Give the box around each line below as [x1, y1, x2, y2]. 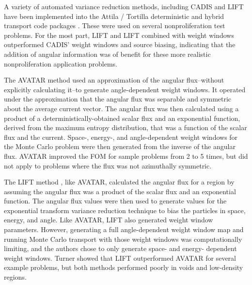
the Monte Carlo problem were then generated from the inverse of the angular [4, 141, 236, 151]
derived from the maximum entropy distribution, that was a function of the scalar [4, 122, 247, 133]
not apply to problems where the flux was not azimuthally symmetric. [4, 160, 212, 170]
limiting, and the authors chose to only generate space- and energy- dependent [4, 243, 237, 253]
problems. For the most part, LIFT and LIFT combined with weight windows [4, 30, 234, 40]
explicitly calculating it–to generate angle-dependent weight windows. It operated [4, 84, 246, 94]
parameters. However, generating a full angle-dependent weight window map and [4, 224, 244, 235]
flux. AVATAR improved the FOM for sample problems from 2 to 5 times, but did [4, 151, 248, 161]
